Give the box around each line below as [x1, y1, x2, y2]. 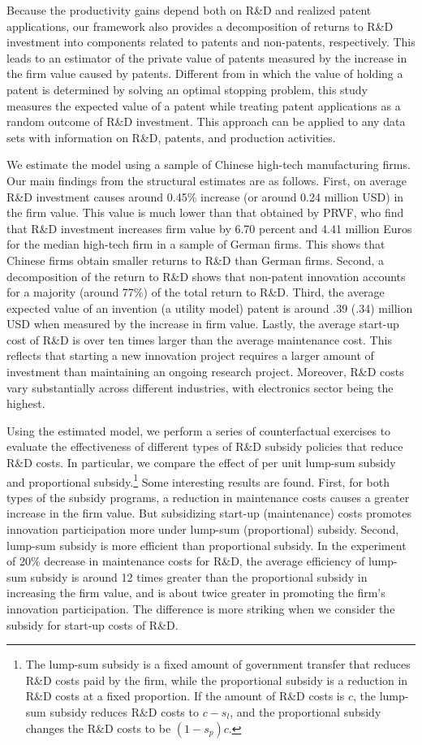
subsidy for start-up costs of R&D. [6, 616, 179, 633]
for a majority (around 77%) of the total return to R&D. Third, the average [6, 284, 385, 301]
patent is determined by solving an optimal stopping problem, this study [6, 80, 368, 97]
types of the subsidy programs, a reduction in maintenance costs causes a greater [6, 488, 410, 505]
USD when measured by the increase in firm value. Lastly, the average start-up [6, 315, 399, 332]
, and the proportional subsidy [230, 704, 381, 720]
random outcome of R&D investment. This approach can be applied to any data [6, 113, 406, 130]
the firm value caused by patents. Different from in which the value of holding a [6, 65, 403, 82]
